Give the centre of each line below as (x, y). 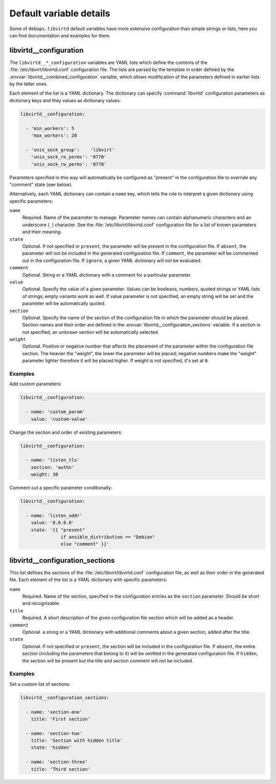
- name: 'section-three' (57, 762)
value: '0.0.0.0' (53, 523)
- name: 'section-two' (54, 733)
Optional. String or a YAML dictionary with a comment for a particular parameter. (107, 275)
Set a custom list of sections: (40, 684)
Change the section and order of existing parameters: (66, 432)
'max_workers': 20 (54, 135)
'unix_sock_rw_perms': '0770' (69, 164)
